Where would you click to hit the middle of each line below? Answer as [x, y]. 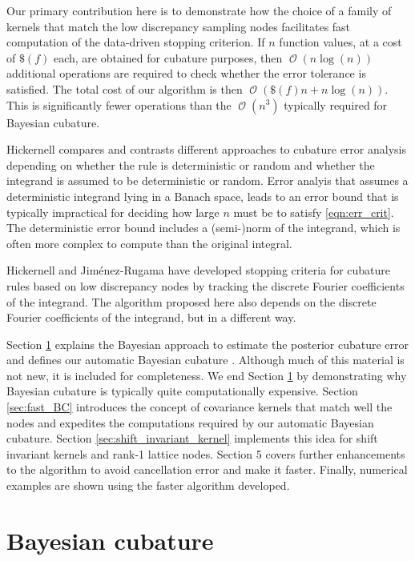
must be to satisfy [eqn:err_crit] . [314, 212]
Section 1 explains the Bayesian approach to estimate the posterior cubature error [208, 344]
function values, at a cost [340, 42]
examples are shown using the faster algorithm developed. [148, 485]
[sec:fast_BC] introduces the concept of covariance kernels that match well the [199, 407]
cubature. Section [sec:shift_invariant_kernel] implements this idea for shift [192, 438]
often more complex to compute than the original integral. [149, 243]
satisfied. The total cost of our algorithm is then [125, 88]
